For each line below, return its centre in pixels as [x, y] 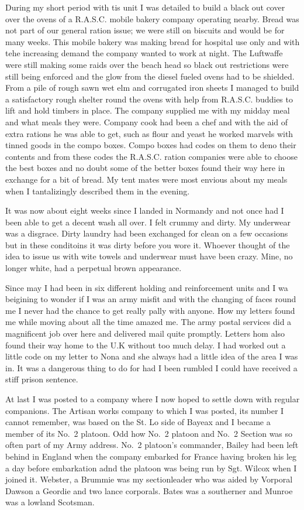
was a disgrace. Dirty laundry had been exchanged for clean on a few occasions [147, 233]
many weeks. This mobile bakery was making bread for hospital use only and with [153, 41]
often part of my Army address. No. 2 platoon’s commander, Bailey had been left [152, 445]
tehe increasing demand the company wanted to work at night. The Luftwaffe [144, 53]
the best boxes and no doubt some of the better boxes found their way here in [145, 168]
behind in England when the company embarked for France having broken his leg [151, 456]
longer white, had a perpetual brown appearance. [94, 268]
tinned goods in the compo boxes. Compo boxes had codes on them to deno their [151, 145]
